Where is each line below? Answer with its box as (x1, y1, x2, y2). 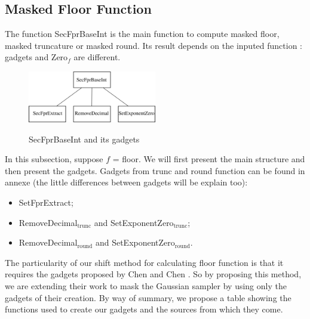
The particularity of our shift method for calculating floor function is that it (5, 256, 284, 268)
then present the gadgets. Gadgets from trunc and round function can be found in (5, 164, 305, 176)
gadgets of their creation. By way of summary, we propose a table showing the (5, 291, 291, 303)
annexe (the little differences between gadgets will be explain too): (5, 176, 248, 188)
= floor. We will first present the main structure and (112, 153, 305, 165)
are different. (73, 51, 121, 63)
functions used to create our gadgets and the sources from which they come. (5, 303, 283, 315)
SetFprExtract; (19, 196, 73, 209)
